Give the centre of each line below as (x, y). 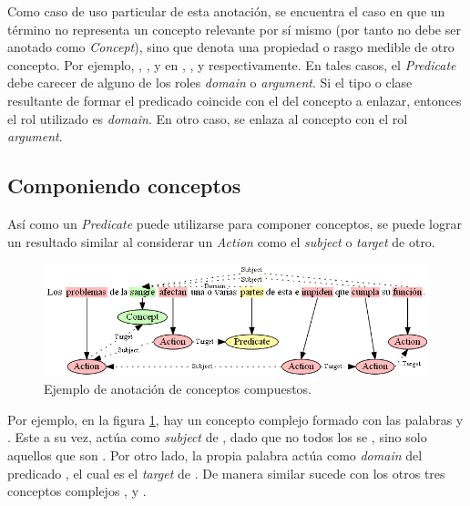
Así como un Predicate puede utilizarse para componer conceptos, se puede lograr (235, 223)
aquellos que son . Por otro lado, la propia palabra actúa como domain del (215, 454)
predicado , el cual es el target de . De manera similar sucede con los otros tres (226, 473)
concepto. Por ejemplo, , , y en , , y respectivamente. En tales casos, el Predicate (232, 64)
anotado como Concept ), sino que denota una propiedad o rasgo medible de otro (231, 47)
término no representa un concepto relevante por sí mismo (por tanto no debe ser (234, 29)
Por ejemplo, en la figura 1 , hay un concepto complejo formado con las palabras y (235, 419)
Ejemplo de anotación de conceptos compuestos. (178, 389)
